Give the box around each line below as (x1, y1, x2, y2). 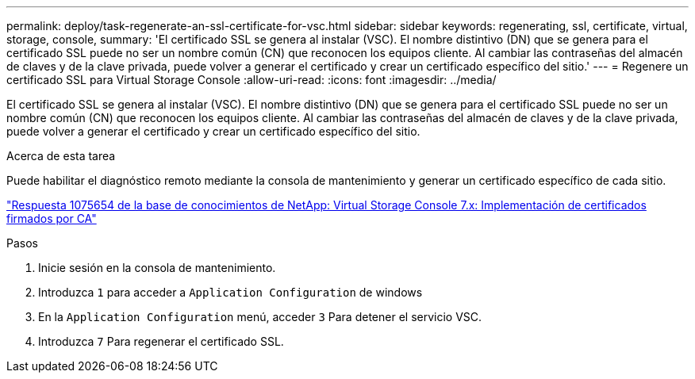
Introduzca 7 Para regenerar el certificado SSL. (38, 335, 284, 348)
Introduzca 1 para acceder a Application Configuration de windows (38, 285, 423, 299)
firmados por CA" (6, 212, 97, 225)
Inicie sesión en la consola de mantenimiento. (38, 261, 276, 274)
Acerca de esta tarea (6, 149, 116, 163)
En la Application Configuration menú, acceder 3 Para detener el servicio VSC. (38, 310, 482, 323)
